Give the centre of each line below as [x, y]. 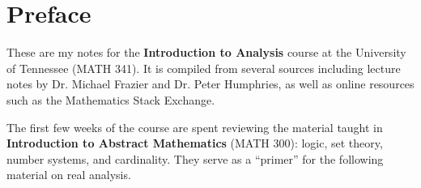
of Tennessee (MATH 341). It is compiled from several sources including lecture [204, 68]
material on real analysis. [69, 175]
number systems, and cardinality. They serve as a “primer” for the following [195, 158]
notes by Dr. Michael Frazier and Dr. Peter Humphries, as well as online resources [210, 84]
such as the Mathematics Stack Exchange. [111, 99]
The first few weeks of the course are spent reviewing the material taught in [195, 127]
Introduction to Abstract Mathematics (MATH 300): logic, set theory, [195, 143]
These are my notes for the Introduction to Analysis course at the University [206, 52]
